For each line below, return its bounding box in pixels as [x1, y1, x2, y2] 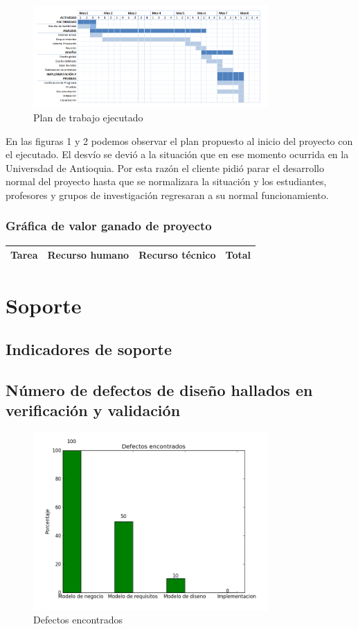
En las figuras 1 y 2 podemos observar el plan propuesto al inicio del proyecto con [6, 133, 353, 148]
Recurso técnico [138, 248, 216, 262]
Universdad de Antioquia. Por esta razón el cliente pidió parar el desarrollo [6, 160, 324, 175]
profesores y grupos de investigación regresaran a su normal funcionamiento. [6, 187, 329, 202]
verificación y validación [6, 399, 181, 421]
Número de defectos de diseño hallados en [6, 379, 313, 400]
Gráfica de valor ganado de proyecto [6, 217, 212, 234]
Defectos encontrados [33, 612, 123, 627]
